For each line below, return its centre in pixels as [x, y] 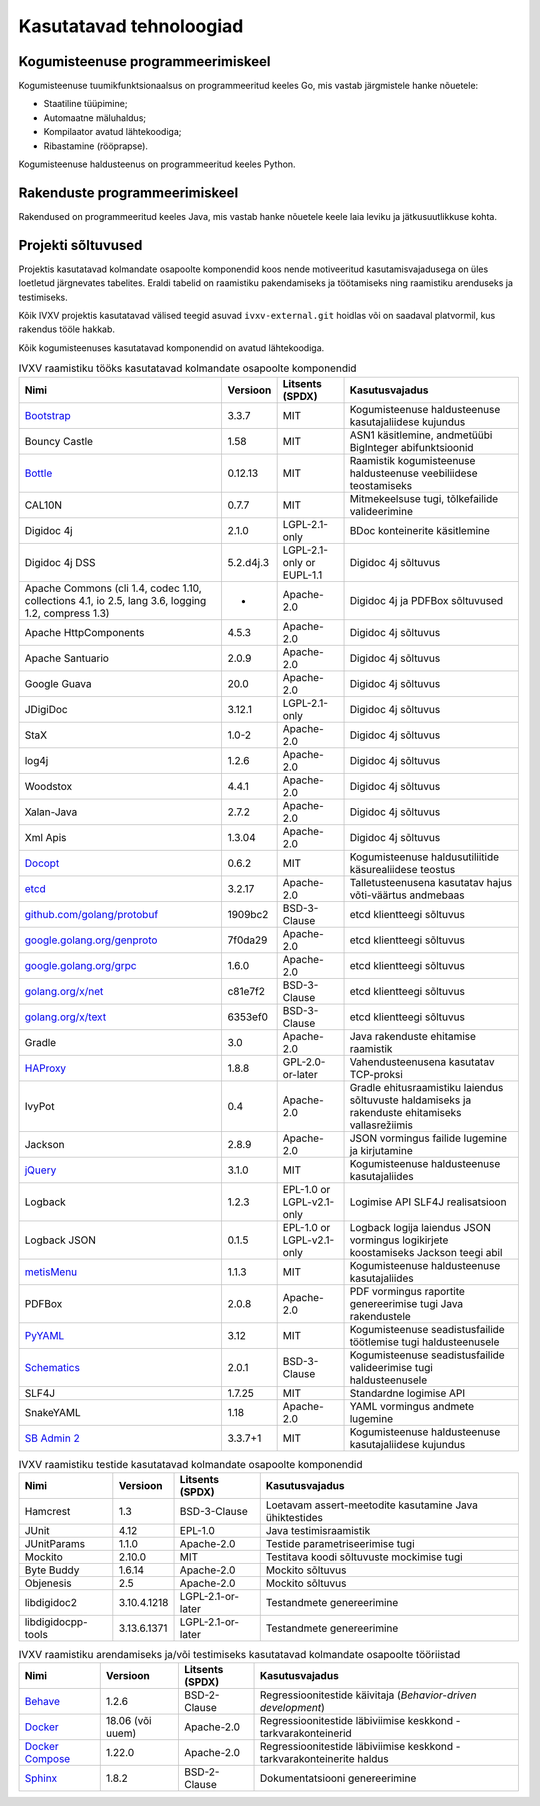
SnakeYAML [53, 1412]
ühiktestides [294, 1517]
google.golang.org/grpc [80, 965]
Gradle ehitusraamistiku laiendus [426, 1087]
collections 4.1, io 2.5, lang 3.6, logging [115, 600]
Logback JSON [60, 1240]
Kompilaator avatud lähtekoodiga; [112, 132]
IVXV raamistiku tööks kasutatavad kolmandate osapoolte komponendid [187, 368]
